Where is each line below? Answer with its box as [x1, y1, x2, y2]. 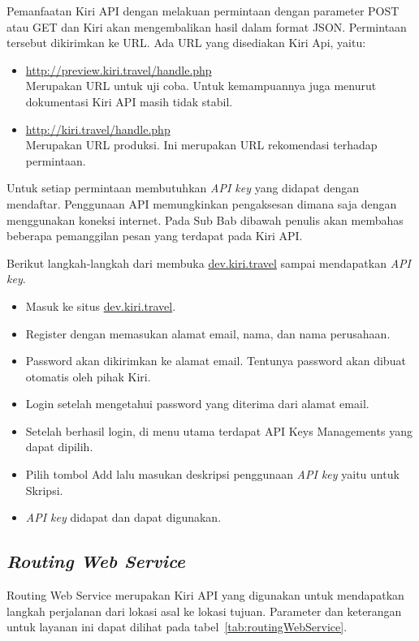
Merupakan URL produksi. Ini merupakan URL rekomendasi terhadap [25, 136, 378, 153]
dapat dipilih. [25, 438, 93, 455]
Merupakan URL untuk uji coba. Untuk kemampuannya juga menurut [25, 77, 377, 94]
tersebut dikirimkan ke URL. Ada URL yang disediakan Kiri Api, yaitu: [6, 34, 366, 51]
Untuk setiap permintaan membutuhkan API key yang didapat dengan [6, 179, 360, 196]
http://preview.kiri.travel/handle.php [25, 61, 212, 78]
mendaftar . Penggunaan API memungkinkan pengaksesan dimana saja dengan [6, 195, 397, 212]
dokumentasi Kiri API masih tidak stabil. [25, 92, 233, 110]
